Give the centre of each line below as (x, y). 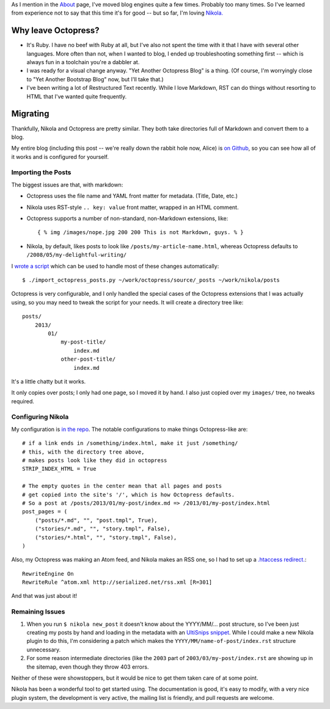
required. (23, 401)
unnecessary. (44, 649)
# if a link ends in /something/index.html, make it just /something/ (130, 443)
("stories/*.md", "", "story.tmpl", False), (102, 529)
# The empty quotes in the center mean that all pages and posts (122, 486)
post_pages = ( (45, 512)
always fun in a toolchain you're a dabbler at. (83, 62)
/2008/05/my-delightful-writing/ (77, 255)
